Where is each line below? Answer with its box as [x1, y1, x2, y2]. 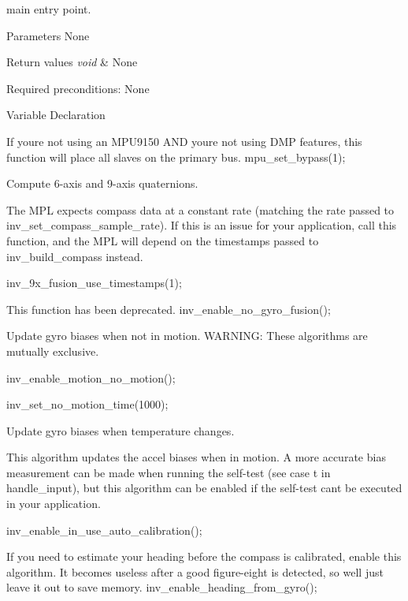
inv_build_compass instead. [6, 248, 143, 264]
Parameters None [6, 27, 90, 43]
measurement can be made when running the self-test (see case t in [6, 464, 331, 480]
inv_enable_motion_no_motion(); [6, 369, 176, 386]
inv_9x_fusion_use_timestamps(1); [6, 274, 182, 291]
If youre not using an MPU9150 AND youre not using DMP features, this [6, 133, 362, 149]
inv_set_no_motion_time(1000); [6, 396, 169, 412]
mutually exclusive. [6, 342, 99, 359]
